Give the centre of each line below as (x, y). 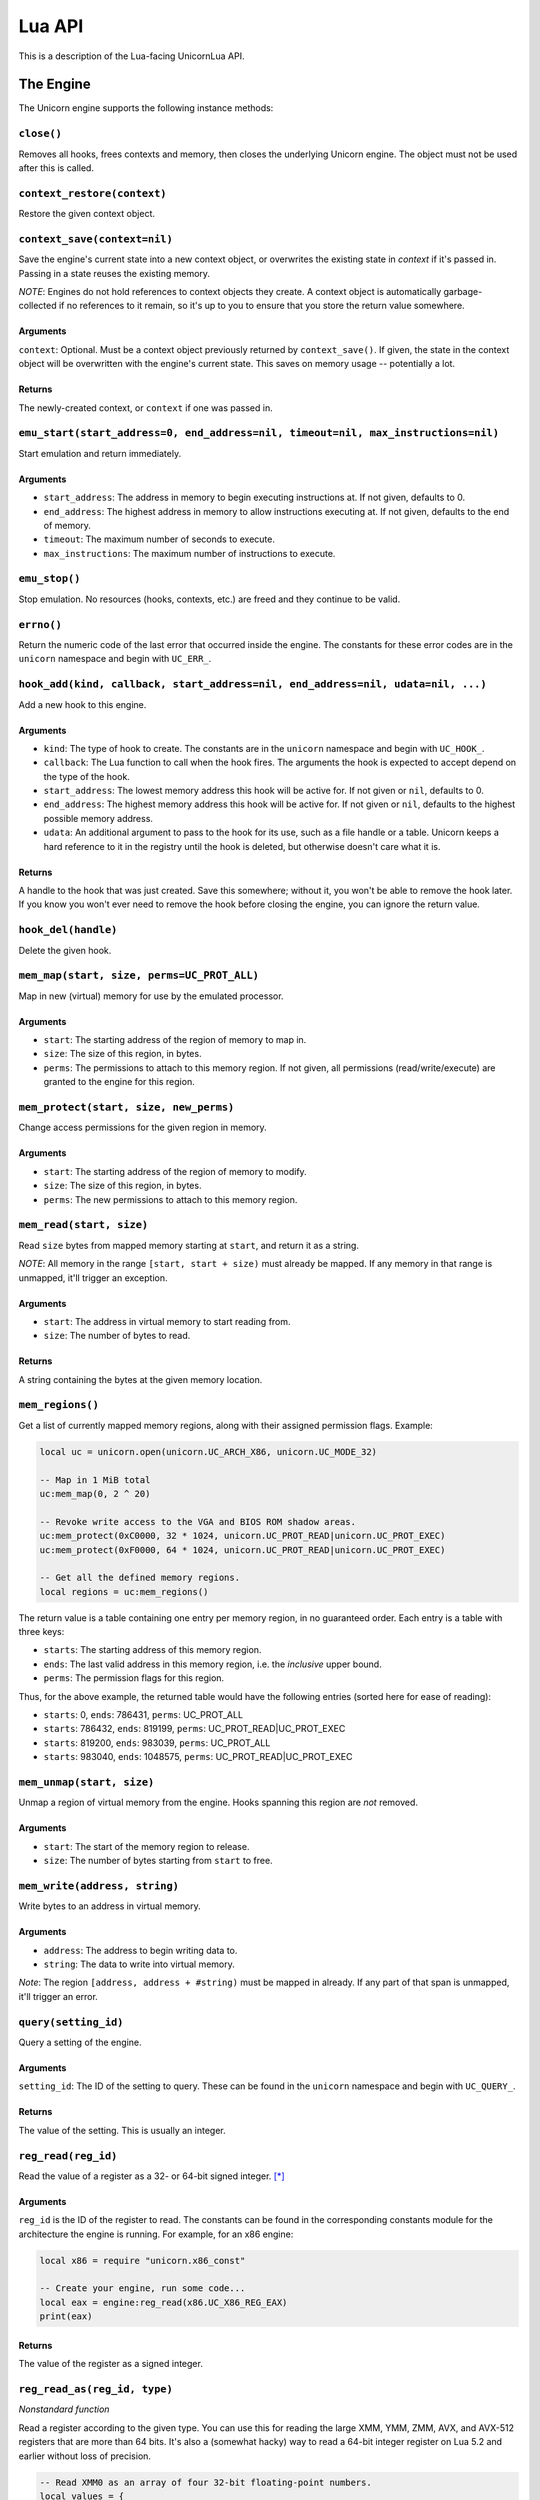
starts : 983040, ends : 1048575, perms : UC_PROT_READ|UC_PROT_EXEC (198, 1757)
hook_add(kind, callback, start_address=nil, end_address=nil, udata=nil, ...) (252, 684)
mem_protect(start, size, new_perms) (126, 1107)
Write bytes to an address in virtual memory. (109, 1906)
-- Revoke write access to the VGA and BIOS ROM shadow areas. (198, 1521)
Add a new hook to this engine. (82, 704)
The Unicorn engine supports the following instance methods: (146, 108)
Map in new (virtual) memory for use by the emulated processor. (151, 996)
